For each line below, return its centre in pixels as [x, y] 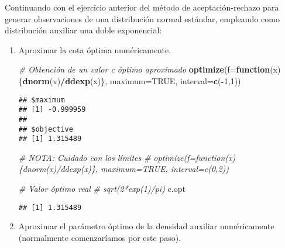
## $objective [46, 129]
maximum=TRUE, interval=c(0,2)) [165, 169]
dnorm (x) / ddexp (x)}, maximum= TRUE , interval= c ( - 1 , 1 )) [132, 80]
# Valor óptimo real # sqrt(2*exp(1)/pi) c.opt [102, 189]
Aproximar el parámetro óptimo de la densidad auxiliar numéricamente [146, 226]
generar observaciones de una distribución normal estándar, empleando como [142, 18]
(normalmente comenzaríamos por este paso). [99, 237]
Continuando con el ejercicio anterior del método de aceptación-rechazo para [142, 7]
